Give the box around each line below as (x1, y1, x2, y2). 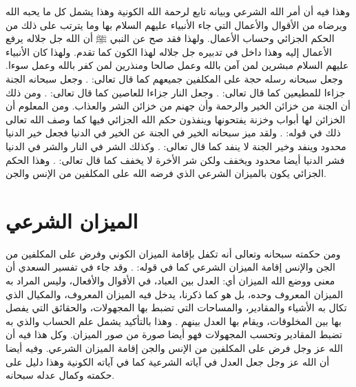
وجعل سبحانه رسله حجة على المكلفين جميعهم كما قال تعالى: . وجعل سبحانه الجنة (6, 71, 343, 85)
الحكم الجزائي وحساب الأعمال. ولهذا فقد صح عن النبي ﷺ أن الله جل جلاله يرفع (6, 31, 335, 45)
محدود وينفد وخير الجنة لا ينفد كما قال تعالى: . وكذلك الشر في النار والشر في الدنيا (6, 138, 346, 153)
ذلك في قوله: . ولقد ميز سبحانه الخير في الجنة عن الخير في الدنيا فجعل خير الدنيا (6, 125, 341, 140)
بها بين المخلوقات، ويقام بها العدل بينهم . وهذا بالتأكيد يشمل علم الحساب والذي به (6, 313, 342, 328)
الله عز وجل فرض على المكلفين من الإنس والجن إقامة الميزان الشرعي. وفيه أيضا (6, 341, 343, 355)
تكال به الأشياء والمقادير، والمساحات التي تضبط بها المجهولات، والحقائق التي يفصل (6, 300, 347, 315)
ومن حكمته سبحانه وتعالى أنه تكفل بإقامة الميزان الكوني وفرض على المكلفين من (6, 246, 341, 260)
